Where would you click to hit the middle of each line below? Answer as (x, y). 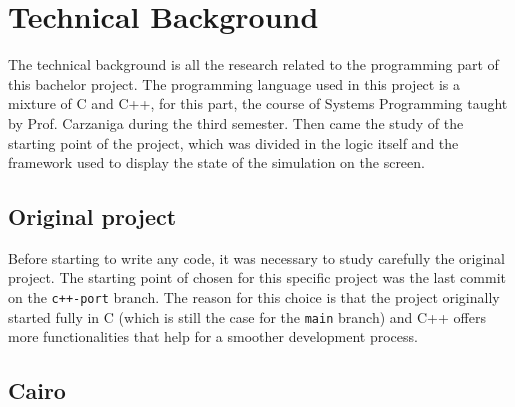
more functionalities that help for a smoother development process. (213, 336)
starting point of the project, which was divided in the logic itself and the (233, 142)
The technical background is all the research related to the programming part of (253, 64)
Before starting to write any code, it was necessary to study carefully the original (257, 257)
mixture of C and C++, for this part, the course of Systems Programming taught (258, 103)
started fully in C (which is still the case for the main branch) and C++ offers (247, 316)
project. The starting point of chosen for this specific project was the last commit (257, 277)
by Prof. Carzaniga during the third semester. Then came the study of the (236, 122)
